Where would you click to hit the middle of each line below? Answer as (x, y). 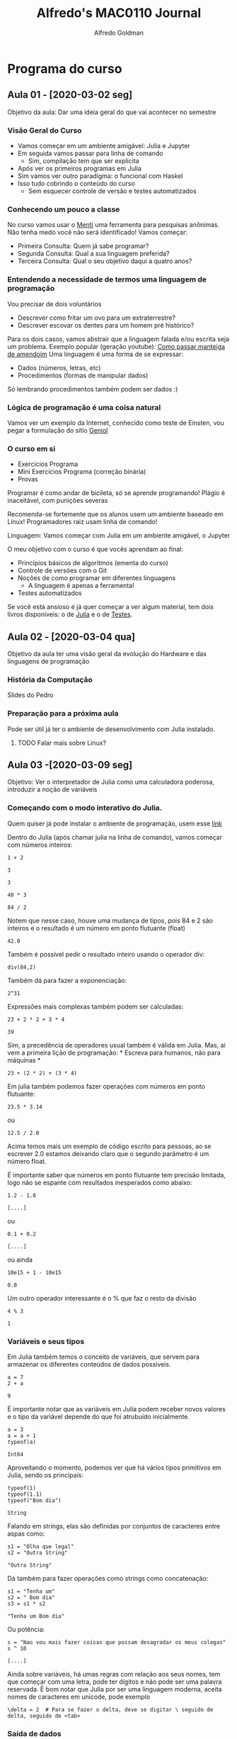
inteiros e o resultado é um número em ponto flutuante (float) (97, 928)
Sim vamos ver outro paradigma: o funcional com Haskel (100, 176)
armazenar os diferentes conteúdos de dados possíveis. (89, 1365)
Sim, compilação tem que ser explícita (83, 161)
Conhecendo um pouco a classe (64, 209)
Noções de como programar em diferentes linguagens (97, 578)
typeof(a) (22, 1442)
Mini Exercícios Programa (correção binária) (82, 472)
